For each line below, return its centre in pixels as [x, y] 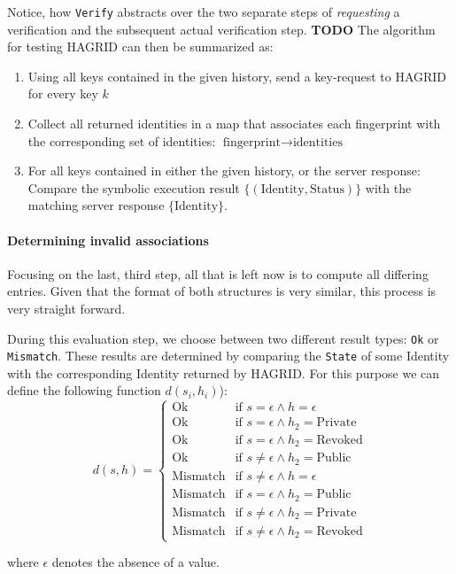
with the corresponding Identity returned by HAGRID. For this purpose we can [224, 372]
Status [327, 189]
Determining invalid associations [108, 240]
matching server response [96, 205]
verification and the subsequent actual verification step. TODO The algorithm [221, 29]
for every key [63, 93]
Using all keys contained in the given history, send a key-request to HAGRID [237, 76]
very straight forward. [66, 308]
